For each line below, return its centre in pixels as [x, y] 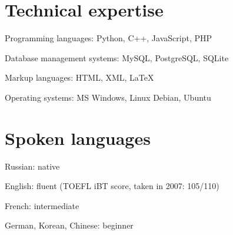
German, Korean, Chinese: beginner [69, 225]
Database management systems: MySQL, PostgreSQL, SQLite [117, 57]
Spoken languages [78, 138]
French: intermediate [42, 205]
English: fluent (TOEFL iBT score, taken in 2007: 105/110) [112, 186]
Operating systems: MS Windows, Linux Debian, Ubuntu [108, 97]
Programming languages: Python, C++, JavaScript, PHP [109, 38]
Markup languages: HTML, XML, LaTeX [79, 77]
